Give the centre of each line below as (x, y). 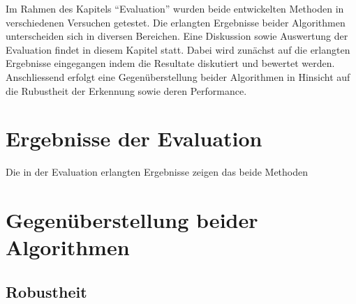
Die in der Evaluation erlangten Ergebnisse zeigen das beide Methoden (157, 172)
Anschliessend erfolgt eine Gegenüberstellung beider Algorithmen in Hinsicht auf (178, 76)
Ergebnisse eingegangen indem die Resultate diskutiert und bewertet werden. (170, 63)
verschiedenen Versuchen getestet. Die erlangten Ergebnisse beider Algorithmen (176, 22)
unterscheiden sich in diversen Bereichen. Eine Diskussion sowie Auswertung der (177, 36)
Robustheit (46, 291)
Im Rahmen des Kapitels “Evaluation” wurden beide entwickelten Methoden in (175, 8)
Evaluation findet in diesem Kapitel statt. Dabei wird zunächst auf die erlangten (178, 49)
